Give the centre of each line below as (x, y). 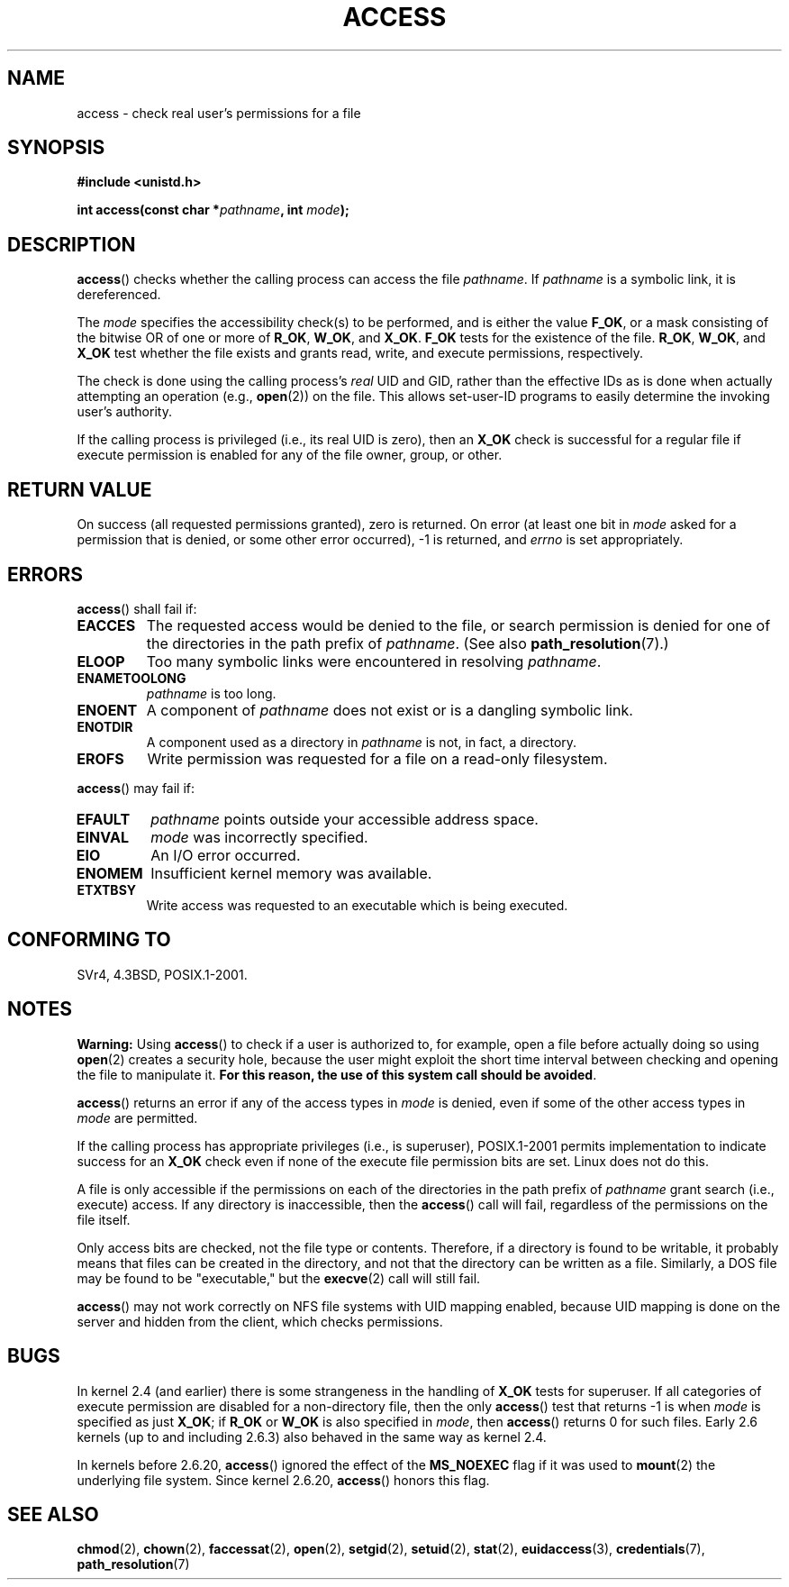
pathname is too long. (211, 693)
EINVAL (102, 837)
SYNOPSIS (56, 148)
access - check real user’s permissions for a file (219, 113)
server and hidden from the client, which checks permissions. (260, 1321)
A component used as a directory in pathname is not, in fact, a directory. (362, 742)
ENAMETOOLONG (131, 678)
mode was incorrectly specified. (259, 837)
